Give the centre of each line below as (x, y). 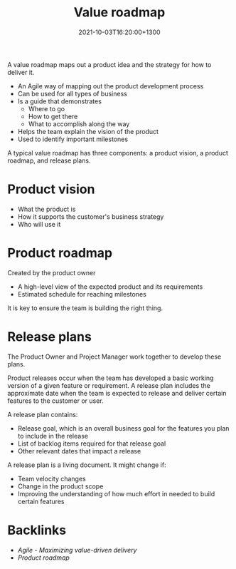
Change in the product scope (60, 486)
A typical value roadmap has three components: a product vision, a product (118, 153)
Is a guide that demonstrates (59, 101)
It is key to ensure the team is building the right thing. (85, 308)
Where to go (47, 108)
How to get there (53, 116)
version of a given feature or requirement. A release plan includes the (109, 385)
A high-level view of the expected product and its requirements (110, 287)
